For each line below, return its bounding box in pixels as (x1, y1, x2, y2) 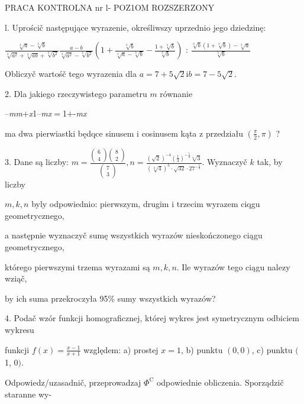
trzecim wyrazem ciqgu (176, 198, 260, 210)
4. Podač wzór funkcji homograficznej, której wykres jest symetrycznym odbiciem (5, 312, 299, 324)
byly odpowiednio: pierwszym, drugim (31, 198, 169, 210)
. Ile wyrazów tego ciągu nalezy (176, 260, 290, 273)
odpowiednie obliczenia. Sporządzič (156, 376, 284, 388)
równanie (160, 87, 193, 99)
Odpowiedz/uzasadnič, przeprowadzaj (5, 376, 141, 388)
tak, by (257, 156, 283, 168)
